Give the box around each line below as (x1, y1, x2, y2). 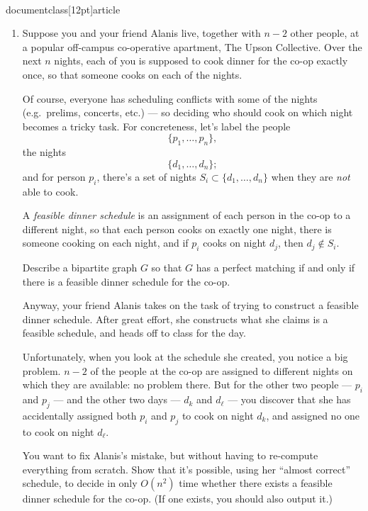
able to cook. (22, 184, 79, 198)
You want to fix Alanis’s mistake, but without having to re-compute (22, 448, 318, 463)
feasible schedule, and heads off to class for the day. (22, 325, 246, 340)
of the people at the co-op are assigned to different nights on (90, 363, 353, 378)
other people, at (290, 26, 359, 40)
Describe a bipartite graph (22, 260, 138, 275)
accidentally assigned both (22, 408, 137, 422)
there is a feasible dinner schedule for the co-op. (22, 274, 230, 288)
